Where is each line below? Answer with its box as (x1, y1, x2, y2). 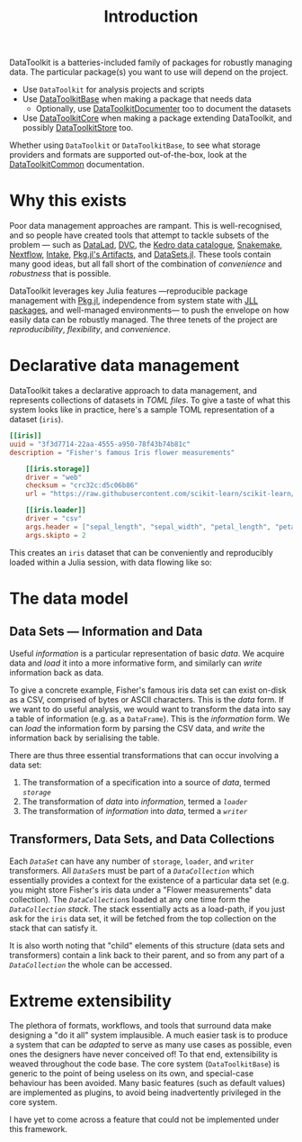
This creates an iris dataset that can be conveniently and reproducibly (9, 547, 274, 557)
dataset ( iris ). (9, 414, 64, 425)
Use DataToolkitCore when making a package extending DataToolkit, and (22, 113, 292, 123)
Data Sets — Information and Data (9, 624, 203, 639)
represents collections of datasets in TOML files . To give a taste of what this (9, 394, 290, 406)
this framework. (9, 1124, 67, 1135)
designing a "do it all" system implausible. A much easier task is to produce (9, 1029, 289, 1041)
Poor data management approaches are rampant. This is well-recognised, (9, 221, 283, 231)
